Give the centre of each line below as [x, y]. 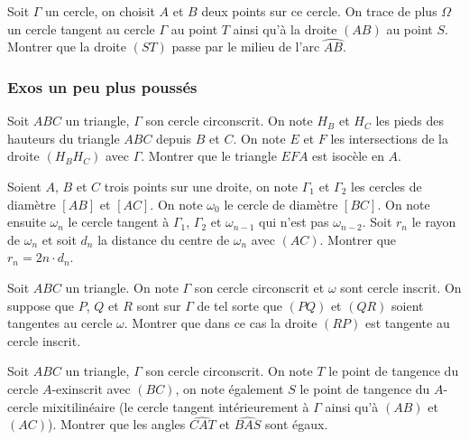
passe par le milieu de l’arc [246, 47]
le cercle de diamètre [281, 204]
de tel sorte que [240, 305]
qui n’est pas [294, 222]
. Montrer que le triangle [209, 156]
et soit [59, 239]
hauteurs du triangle [64, 138]
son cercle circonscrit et [259, 287]
